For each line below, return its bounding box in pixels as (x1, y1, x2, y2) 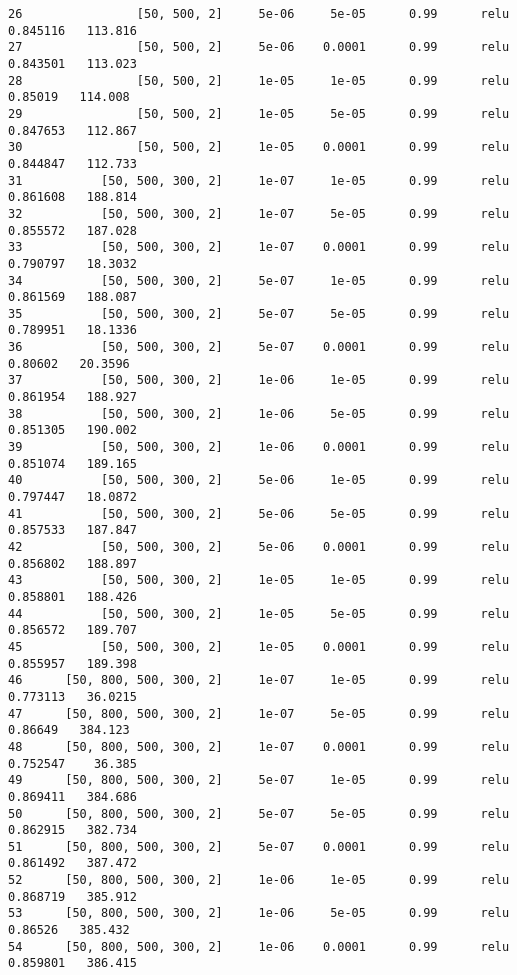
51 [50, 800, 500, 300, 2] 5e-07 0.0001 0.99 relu (8, 839, 510, 854)
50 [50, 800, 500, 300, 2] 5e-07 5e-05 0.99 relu (8, 806, 510, 821)
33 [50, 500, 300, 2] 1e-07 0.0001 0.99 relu (8, 240, 510, 255)
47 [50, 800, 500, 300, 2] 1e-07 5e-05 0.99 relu (8, 706, 510, 721)
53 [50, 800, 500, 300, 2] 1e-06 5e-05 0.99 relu (8, 906, 510, 921)
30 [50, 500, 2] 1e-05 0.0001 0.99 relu (8, 140, 510, 155)
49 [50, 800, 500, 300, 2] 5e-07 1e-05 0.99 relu (8, 773, 510, 788)
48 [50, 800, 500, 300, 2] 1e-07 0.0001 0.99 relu (8, 739, 510, 754)
